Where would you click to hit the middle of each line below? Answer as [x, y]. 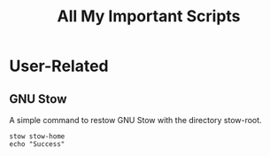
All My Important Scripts [149, 16]
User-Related [59, 66]
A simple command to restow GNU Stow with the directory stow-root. [136, 120]
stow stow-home [37, 136]
